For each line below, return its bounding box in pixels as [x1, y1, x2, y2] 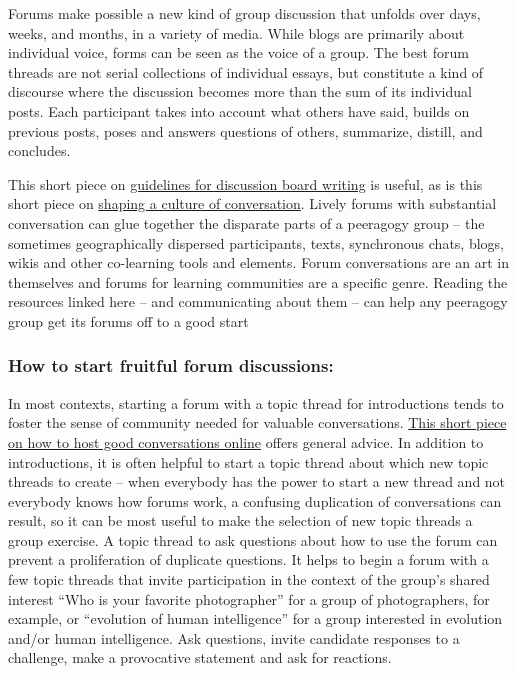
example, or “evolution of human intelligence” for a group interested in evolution [8, 608, 503, 629]
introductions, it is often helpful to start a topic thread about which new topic [8, 451, 489, 472]
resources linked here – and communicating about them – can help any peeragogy [8, 291, 508, 312]
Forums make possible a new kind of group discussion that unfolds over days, [8, 3, 481, 23]
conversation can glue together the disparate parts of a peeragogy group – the [8, 212, 485, 233]
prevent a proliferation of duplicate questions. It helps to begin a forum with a [8, 549, 489, 570]
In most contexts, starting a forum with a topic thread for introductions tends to [8, 392, 504, 413]
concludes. [8, 140, 71, 161]
